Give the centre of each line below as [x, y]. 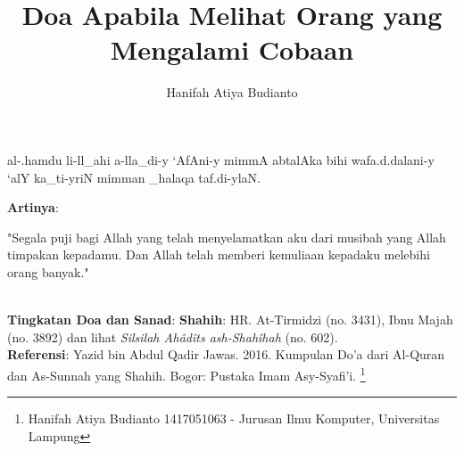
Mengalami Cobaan [232, 49]
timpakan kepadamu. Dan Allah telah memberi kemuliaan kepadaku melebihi [219, 254]
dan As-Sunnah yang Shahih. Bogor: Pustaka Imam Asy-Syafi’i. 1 [186, 373]
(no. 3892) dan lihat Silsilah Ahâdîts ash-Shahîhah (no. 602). [173, 336]
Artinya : [33, 207]
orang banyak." [48, 271]
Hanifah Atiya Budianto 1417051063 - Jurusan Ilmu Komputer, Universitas [234, 418]
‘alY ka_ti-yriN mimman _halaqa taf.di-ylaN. [134, 177]
